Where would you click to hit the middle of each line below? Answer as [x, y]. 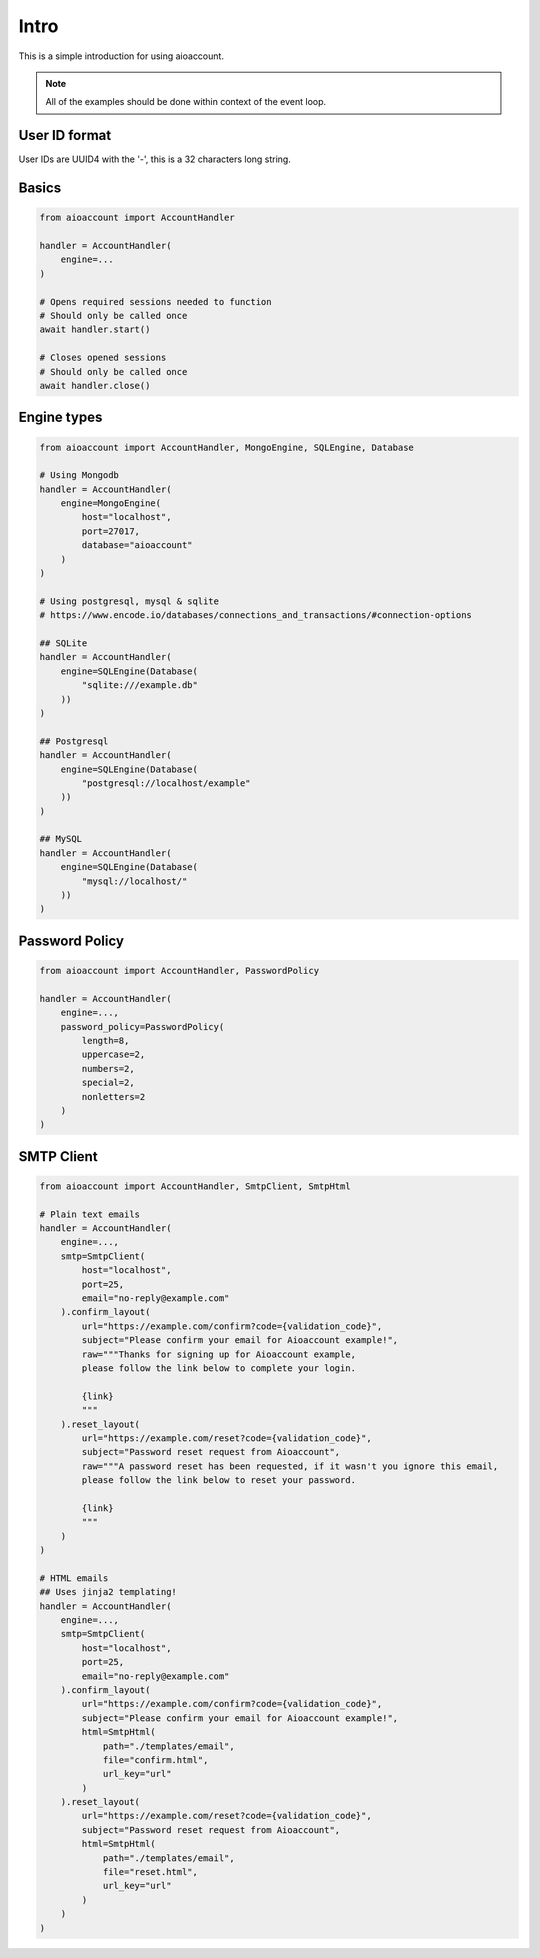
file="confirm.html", [155, 1759]
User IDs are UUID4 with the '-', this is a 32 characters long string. [155, 159]
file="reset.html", [150, 1872]
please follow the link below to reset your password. [219, 1480]
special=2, [108, 1083]
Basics [40, 188]
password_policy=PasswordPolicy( [142, 1026]
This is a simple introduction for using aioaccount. [121, 56]
